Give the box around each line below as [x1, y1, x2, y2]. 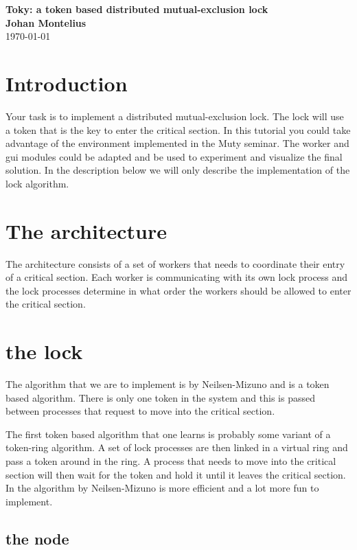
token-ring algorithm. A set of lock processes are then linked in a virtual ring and [5, 440, 348, 455]
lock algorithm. [5, 176, 69, 190]
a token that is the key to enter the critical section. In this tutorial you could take [5, 122, 351, 137]
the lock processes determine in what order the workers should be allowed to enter [5, 283, 352, 297]
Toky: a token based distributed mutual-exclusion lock [5, 2, 268, 16]
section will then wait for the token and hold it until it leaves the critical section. [5, 467, 346, 481]
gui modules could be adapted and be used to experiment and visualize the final [5, 149, 343, 163]
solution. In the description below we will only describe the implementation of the [5, 163, 350, 177]
